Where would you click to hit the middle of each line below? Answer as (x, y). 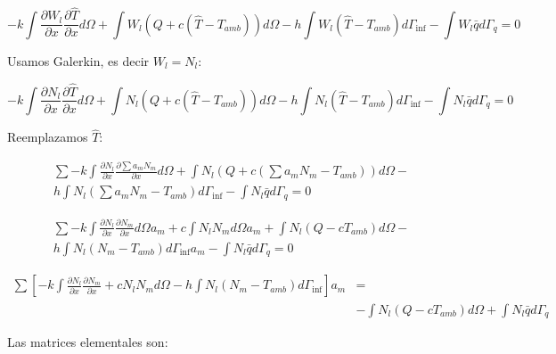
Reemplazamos (48, 137)
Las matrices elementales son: (88, 341)
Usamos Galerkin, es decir (78, 60)
